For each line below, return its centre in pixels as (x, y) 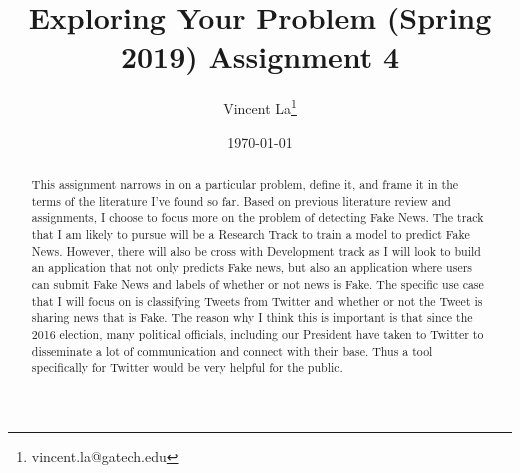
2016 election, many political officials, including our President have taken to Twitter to (257, 333)
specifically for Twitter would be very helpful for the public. (187, 367)
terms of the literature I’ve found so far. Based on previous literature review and (241, 200)
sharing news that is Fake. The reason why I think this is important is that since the (252, 317)
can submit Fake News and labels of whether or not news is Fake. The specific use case (257, 283)
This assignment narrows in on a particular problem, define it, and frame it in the (245, 183)
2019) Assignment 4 (260, 56)
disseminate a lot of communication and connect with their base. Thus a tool (232, 350)
